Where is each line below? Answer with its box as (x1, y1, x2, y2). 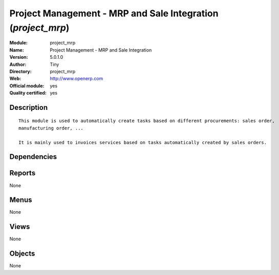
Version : (9, 54, 28, 60)
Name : (9, 47, 24, 53)
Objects (9, 249, 35, 258)
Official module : (9, 82, 45, 89)
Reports (9, 169, 36, 177)
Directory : (9, 68, 32, 74)
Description (9, 103, 48, 112)
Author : (9, 61, 27, 67)
